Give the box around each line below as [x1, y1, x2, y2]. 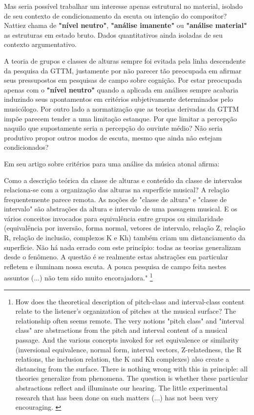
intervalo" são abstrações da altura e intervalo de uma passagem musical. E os [4, 204, 237, 214]
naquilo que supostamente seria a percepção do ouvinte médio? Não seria [4, 123, 223, 133]
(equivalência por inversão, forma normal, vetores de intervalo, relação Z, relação [4, 223, 245, 233]
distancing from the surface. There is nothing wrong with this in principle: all [15, 363, 248, 373]
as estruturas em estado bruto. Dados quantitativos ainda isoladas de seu [4, 29, 223, 40]
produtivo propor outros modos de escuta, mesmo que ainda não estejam [4, 132, 222, 142]
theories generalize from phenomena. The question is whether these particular [15, 373, 248, 383]
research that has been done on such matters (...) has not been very [15, 392, 218, 402]
